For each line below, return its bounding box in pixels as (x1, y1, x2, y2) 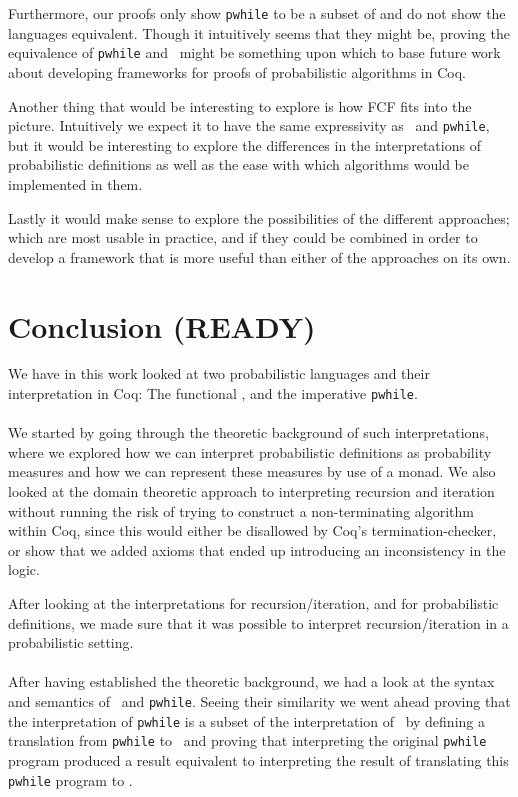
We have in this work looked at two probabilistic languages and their (8, 363, 430, 384)
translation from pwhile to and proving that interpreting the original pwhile (8, 730, 487, 751)
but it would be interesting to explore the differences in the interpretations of (8, 134, 481, 155)
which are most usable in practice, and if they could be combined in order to (8, 227, 478, 248)
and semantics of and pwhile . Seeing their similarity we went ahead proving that (8, 691, 511, 711)
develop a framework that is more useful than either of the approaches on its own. (8, 246, 511, 267)
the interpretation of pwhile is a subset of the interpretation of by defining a (8, 710, 485, 731)
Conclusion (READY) (8, 305, 316, 346)
